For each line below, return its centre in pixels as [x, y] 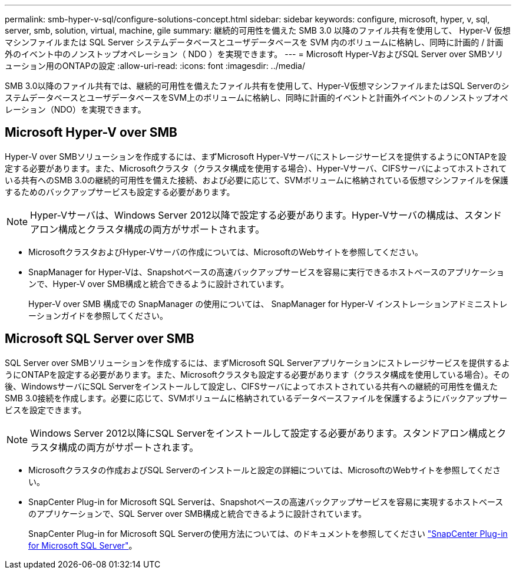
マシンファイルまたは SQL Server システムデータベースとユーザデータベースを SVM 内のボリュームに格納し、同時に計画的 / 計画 [254, 42]
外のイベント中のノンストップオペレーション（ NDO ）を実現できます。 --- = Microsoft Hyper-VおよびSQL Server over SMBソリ [254, 54]
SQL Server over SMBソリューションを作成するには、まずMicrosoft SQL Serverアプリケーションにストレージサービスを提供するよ [257, 362]
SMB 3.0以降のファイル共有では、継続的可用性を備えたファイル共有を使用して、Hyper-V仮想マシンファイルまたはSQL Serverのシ [257, 86]
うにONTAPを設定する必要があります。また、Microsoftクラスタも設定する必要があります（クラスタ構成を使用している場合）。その [257, 374]
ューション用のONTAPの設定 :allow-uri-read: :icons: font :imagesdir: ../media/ [155, 66]
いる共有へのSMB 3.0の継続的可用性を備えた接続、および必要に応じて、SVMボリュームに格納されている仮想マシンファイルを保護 [257, 180]
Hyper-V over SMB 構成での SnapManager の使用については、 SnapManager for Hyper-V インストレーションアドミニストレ [268, 304]
